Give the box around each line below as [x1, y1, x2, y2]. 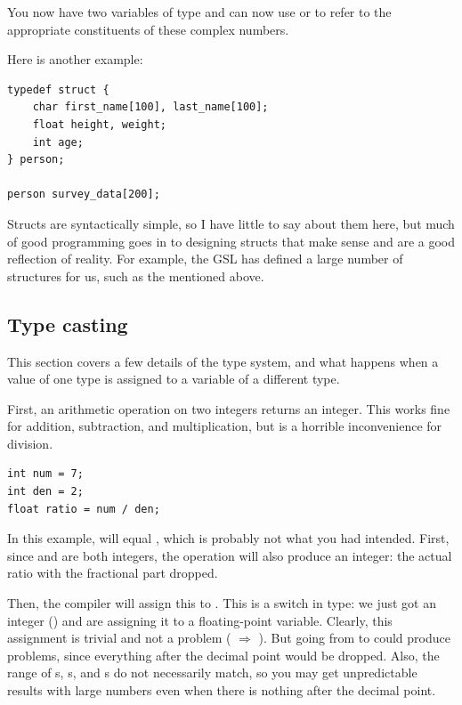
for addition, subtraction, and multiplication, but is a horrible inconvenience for [7, 417, 442, 435]
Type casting [7, 310, 128, 337]
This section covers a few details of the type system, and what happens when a [7, 352, 439, 370]
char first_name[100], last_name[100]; [32, 101, 269, 114]
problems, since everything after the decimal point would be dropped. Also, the [7, 645, 440, 664]
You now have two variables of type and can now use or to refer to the [7, 3, 392, 20]
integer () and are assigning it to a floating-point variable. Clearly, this [7, 611, 393, 629]
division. [7, 434, 53, 452]
